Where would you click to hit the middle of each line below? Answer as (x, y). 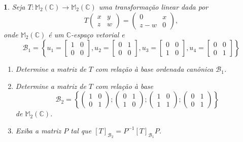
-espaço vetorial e (98, 34)
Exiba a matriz (38, 130)
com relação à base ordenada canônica (154, 69)
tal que (81, 130)
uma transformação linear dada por (153, 7)
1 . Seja (14, 7)
